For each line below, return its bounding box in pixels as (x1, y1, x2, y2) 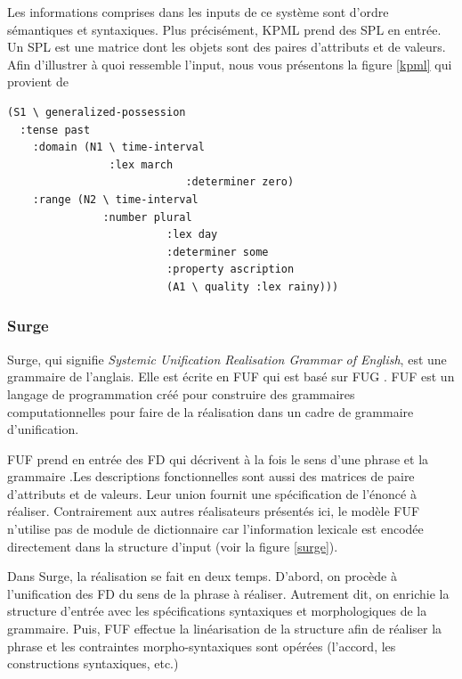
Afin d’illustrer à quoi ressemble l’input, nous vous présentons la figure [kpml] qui (7, 54, 452, 73)
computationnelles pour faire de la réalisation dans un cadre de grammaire (7, 402, 414, 421)
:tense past (20, 123, 91, 136)
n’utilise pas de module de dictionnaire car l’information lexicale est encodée (7, 519, 424, 538)
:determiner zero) (185, 176, 295, 189)
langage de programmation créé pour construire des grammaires (7, 384, 355, 403)
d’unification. (7, 420, 79, 438)
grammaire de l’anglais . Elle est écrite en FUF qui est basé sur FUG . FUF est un (7, 367, 455, 386)
